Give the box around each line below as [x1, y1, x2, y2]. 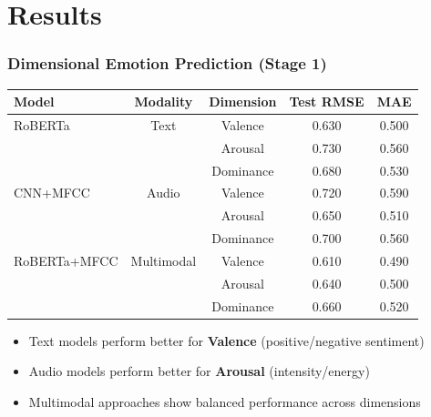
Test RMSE [289, 92, 364, 111]
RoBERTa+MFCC [14, 251, 118, 270]
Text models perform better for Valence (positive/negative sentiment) [28, 331, 425, 350]
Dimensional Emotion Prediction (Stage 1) [7, 52, 327, 75]
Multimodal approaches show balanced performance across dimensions [28, 392, 421, 411]
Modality [134, 92, 193, 111]
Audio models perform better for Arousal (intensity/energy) [28, 361, 370, 381]
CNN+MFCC [14, 183, 90, 202]
